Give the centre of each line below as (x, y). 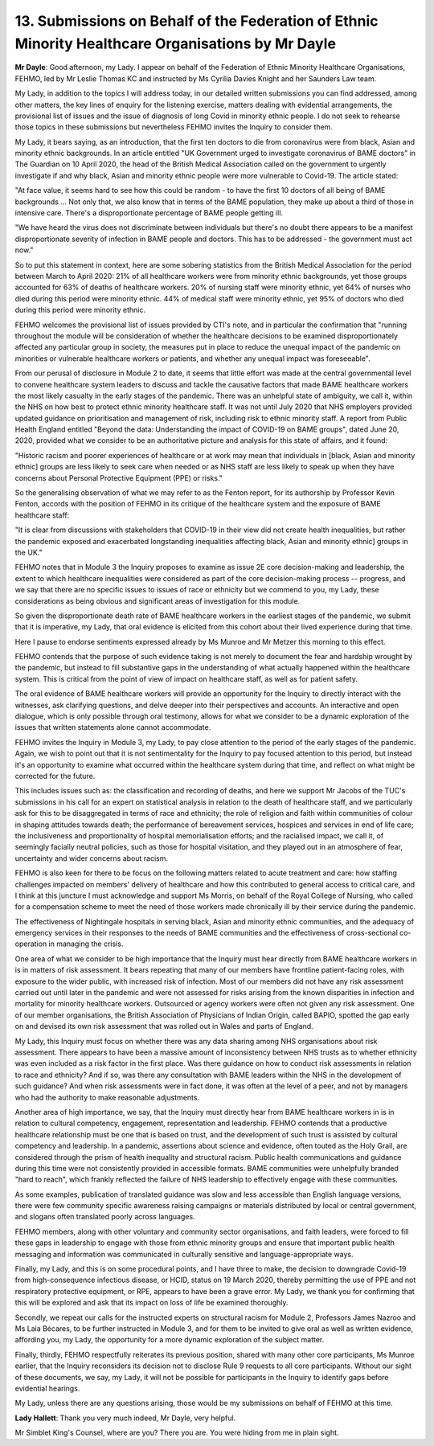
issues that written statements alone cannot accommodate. (113, 727)
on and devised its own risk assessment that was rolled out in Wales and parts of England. (164, 1026)
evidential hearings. (47, 1388)
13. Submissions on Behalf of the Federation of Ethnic (197, 21)
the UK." (29, 552)
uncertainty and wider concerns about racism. (92, 858)
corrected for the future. (55, 776)
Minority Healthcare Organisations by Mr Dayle (176, 43)
